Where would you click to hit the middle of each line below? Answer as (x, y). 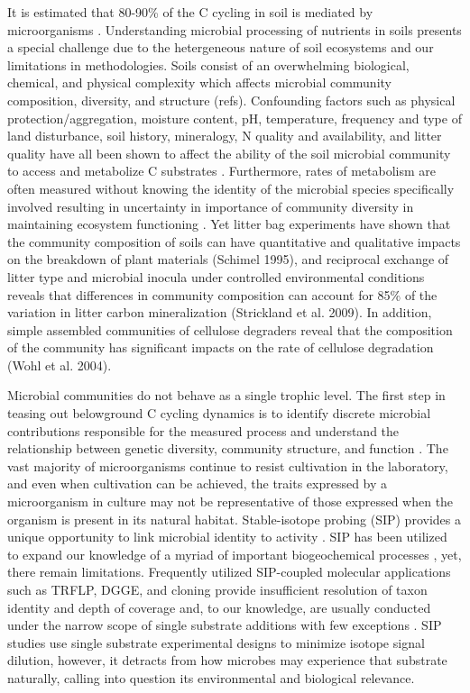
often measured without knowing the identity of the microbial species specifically (231, 188)
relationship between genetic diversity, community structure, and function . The (228, 448)
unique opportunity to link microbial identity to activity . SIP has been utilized (227, 537)
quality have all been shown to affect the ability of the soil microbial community (229, 153)
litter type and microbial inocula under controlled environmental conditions (216, 276)
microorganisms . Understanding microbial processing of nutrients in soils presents (235, 29)
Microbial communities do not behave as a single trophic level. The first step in (226, 395)
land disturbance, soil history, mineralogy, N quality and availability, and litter (225, 136)
